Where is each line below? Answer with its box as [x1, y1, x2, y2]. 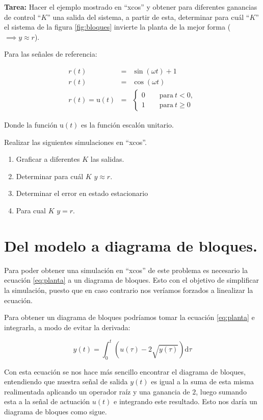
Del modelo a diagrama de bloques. [4, 235, 257, 256]
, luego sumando [196, 386, 247, 397]
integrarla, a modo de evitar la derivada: [4, 322, 130, 332]
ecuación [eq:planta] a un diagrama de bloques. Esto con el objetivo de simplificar [4, 275, 259, 285]
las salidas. [90, 154, 124, 164]
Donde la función [4, 119, 58, 130]
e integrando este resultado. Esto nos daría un [114, 396, 257, 407]
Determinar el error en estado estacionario [16, 188, 148, 199]
